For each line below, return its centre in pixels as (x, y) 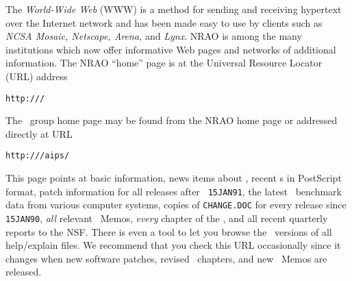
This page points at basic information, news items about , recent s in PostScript (174, 178)
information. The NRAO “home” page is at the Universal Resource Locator (164, 63)
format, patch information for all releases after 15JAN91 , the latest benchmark (174, 191)
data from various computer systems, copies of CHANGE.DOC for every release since (176, 205)
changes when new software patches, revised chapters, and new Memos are (166, 258)
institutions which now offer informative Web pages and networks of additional (171, 49)
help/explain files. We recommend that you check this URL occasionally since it (173, 245)
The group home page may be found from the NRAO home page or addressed (172, 120)
